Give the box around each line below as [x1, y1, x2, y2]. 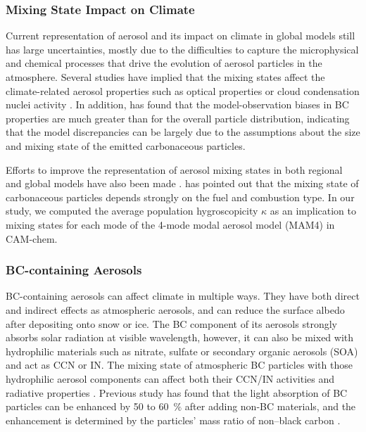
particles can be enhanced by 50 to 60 [6, 399, 169, 414]
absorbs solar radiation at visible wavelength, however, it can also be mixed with [6, 330, 354, 345]
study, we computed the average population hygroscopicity [6, 203, 258, 218]
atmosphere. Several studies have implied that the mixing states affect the [6, 70, 325, 84]
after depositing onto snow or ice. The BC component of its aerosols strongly [6, 316, 337, 331]
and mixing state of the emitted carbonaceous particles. [6, 138, 246, 153]
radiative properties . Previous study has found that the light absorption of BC [6, 385, 348, 400]
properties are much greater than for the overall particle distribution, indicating [6, 110, 350, 125]
